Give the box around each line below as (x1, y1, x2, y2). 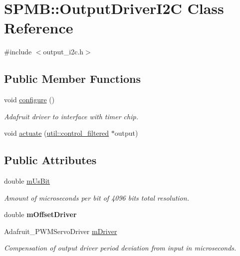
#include (4, 46, 32, 57)
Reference (4, 17, 73, 38)
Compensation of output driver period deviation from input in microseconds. (4, 243, 237, 253)
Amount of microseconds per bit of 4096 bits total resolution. (4, 192, 189, 203)
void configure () (4, 94, 55, 105)
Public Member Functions (4, 71, 141, 86)
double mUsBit (4, 176, 50, 186)
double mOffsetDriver (4, 209, 77, 220)
